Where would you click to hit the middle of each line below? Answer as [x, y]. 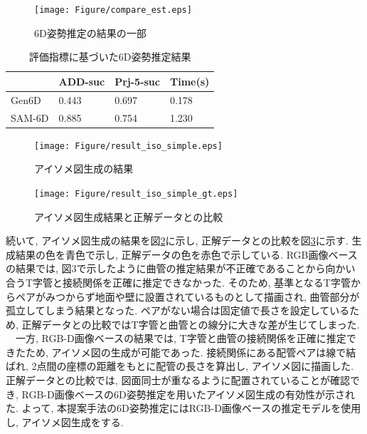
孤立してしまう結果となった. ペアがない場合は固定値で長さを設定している [178, 310]
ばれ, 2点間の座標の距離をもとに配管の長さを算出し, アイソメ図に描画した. [180, 366]
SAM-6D [30, 117]
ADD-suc [82, 81]
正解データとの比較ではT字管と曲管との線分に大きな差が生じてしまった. [191, 324]
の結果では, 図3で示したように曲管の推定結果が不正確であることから [166, 268]
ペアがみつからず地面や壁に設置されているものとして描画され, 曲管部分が [187, 296]
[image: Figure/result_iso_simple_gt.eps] [136, 193]
